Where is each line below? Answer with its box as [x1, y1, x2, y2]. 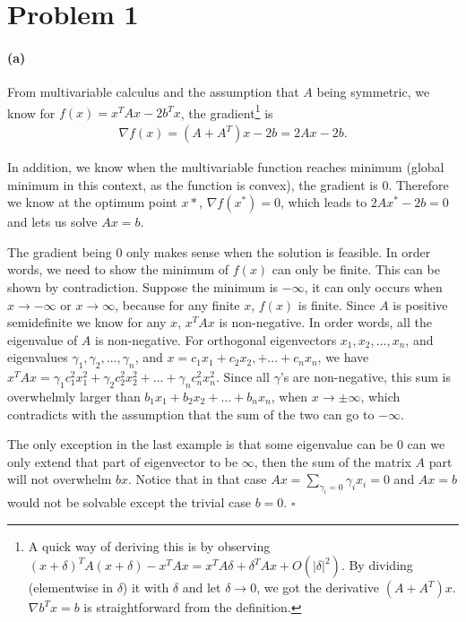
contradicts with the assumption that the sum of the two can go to [7, 404, 375, 423]
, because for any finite [115, 295, 240, 314]
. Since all [215, 367, 270, 386]
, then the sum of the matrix [254, 452, 411, 471]
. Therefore [388, 175, 449, 194]
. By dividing [341, 556, 413, 574]
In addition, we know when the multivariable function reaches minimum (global [7, 158, 444, 177]
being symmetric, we [316, 82, 430, 101]
